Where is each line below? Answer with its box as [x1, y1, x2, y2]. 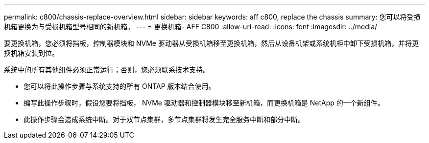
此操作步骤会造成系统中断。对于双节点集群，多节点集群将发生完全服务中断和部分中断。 [24, 115, 305, 123]
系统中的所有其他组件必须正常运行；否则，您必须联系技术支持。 [4, 65, 210, 74]
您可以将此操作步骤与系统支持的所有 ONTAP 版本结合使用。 [24, 82, 215, 90]
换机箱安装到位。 [4, 49, 59, 57]
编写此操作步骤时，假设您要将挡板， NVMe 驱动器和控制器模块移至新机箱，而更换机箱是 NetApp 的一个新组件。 [24, 99, 384, 107]
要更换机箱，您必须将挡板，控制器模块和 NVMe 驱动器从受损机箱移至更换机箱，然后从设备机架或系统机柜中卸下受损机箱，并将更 [4, 39, 419, 47]
